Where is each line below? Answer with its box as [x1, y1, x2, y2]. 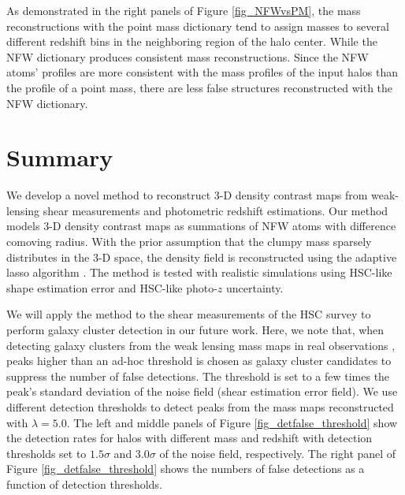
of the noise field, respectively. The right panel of [159, 445, 396, 461]
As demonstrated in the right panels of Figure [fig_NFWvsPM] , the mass [6, 2, 361, 18]
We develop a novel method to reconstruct [6, 187, 211, 203]
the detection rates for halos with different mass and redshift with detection [6, 430, 373, 446]
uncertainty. [226, 279, 284, 296]
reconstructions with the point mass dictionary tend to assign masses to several [6, 17, 389, 34]
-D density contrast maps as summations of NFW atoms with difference [49, 218, 396, 234]
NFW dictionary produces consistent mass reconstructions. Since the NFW [6, 48, 369, 65]
